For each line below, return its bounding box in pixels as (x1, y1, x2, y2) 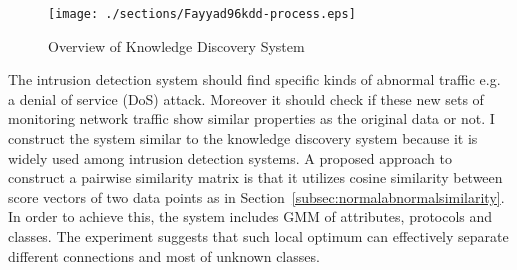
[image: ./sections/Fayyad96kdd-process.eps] (48, 7, 356, 21)
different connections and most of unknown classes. (8, 245, 320, 266)
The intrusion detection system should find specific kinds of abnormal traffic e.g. (8, 69, 501, 90)
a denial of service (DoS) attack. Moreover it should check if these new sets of (8, 88, 484, 109)
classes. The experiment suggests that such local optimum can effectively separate (8, 226, 509, 246)
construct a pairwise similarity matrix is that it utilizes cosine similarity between (8, 167, 503, 188)
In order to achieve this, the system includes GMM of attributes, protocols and (8, 206, 493, 227)
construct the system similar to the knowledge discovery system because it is (8, 128, 478, 149)
